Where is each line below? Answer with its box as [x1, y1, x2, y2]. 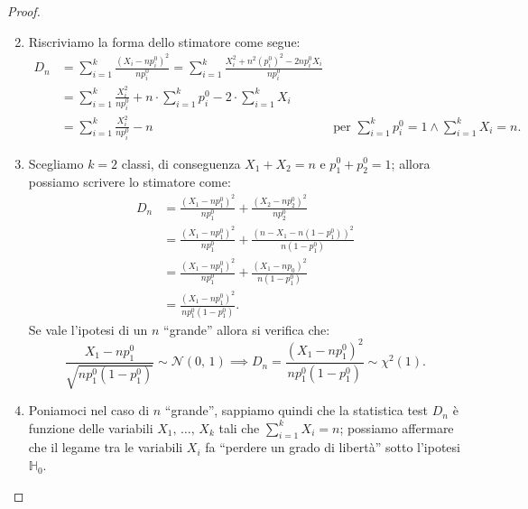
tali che [218, 418, 260, 437]
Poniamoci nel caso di [28, 401, 150, 420]
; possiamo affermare [339, 418, 454, 437]
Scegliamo [28, 153, 84, 172]
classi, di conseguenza [121, 153, 241, 172]
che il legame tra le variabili [28, 438, 183, 457]
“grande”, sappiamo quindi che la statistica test [164, 401, 429, 420]
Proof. [7, 2, 41, 20]
